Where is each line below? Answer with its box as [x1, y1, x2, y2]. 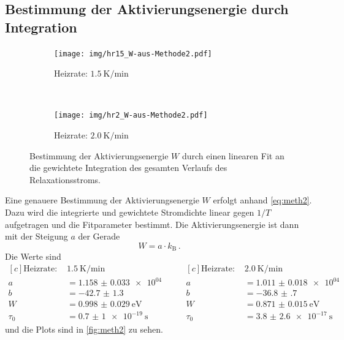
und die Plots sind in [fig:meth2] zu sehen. [5, 322, 163, 335]
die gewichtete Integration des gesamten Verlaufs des [29, 161, 227, 174]
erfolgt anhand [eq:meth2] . [213, 194, 312, 206]
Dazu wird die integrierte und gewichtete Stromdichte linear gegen [5, 206, 254, 219]
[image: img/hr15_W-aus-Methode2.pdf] [54, 49, 212, 58]
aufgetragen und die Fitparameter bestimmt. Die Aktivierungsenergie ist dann [5, 217, 299, 230]
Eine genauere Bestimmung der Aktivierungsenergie [5, 194, 199, 206]
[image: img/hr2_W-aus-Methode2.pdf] [54, 111, 208, 120]
